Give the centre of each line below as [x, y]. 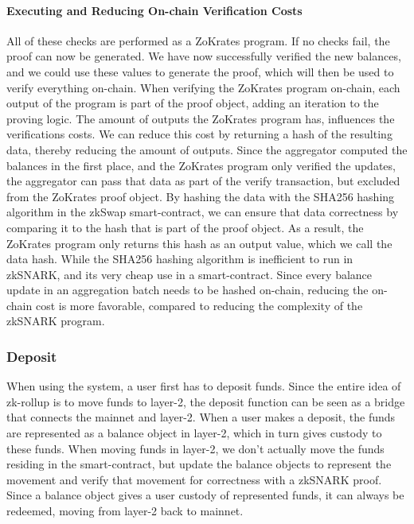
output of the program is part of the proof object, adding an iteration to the [193, 103]
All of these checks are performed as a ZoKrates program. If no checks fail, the [198, 40]
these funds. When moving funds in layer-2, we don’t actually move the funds [195, 448]
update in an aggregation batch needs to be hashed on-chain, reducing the [187, 290]
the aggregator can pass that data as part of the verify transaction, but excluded [203, 181]
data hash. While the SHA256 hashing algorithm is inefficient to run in [180, 259]
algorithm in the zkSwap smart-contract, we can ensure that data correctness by [203, 212]
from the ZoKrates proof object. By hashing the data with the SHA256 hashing [201, 196]
